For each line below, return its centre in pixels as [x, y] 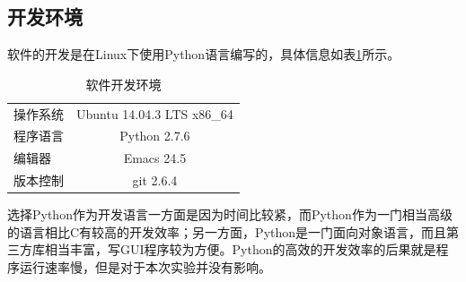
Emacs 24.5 [155, 158]
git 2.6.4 [155, 180]
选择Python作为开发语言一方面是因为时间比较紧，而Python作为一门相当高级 [230, 214]
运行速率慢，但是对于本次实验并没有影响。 [145, 267]
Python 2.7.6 [155, 136]
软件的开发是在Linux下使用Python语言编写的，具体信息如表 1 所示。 [204, 54]
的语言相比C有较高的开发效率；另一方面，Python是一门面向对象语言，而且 [227, 231]
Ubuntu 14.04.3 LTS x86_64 [155, 113]
